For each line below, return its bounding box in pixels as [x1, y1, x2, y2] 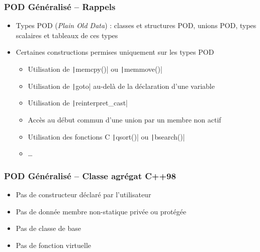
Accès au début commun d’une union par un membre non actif [28, 114, 221, 124]
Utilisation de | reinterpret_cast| [28, 97, 128, 108]
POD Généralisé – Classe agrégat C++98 [4, 169, 176, 182]
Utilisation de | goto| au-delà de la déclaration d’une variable [28, 80, 215, 91]
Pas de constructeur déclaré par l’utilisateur [16, 189, 151, 200]
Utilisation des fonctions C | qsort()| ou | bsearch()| [28, 131, 185, 142]
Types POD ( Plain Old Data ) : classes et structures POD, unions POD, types [16, 20, 256, 31]
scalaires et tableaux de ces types [16, 30, 118, 40]
